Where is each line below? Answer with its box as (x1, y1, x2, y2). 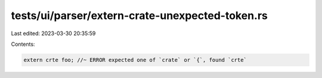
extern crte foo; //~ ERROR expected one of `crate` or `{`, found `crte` (23, 57, 247, 63)
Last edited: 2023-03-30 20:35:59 (11, 30, 96, 37)
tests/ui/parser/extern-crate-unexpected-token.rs (11, 9, 268, 22)
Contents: (11, 40, 35, 48)
